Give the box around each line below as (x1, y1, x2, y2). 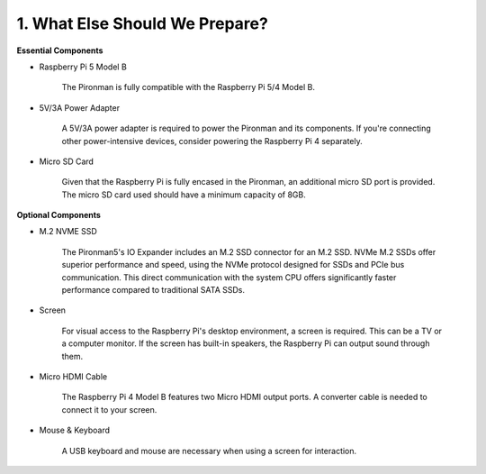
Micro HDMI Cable (39, 370, 108, 382)
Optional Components (16, 210, 101, 221)
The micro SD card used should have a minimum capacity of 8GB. (61, 189, 306, 200)
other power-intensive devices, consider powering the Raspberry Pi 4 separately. (61, 135, 364, 146)
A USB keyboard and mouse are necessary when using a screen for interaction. (61, 445, 357, 456)
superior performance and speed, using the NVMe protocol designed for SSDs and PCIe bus (61, 260, 405, 270)
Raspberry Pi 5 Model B (39, 61, 128, 72)
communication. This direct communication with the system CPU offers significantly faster (61, 271, 397, 283)
